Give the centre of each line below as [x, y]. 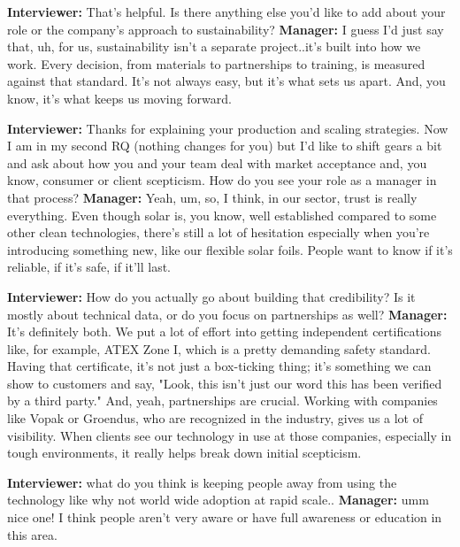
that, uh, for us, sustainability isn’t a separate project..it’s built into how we [214, 46]
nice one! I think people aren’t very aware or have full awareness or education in [225, 517]
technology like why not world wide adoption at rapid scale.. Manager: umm [218, 500]
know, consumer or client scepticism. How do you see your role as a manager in [222, 180]
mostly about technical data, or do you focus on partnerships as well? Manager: [227, 314]
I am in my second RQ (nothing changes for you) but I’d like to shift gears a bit [225, 146]
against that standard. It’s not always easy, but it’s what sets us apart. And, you [226, 81]
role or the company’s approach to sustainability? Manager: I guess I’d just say [226, 29]
